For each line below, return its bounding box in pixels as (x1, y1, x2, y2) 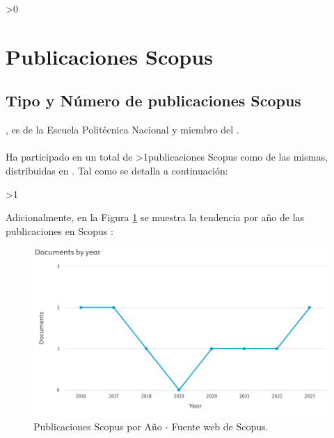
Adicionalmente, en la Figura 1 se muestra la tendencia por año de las (6, 210, 305, 225)
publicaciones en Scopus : (6, 223, 113, 238)
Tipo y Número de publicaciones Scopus (6, 90, 301, 111)
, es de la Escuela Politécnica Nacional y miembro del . (6, 122, 239, 137)
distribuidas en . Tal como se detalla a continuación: (6, 163, 228, 177)
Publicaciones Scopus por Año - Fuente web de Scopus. (33, 419, 269, 434)
